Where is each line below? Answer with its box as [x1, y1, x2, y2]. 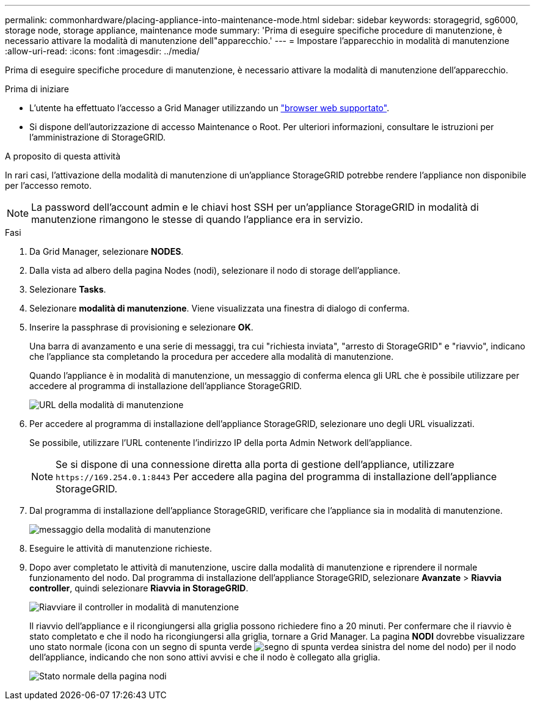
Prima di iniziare [5, 84, 69, 94]
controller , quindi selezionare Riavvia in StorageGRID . [29, 583, 249, 593]
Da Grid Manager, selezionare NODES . [29, 246, 184, 257]
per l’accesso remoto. [5, 180, 92, 191]
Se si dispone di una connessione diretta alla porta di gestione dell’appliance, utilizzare [56, 458, 454, 470]
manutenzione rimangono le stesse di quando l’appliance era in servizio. [31, 213, 363, 225]
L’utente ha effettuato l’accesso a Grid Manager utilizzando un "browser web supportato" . [29, 103, 390, 113]
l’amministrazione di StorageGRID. [29, 132, 166, 142]
